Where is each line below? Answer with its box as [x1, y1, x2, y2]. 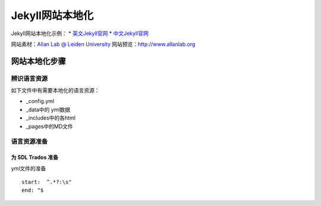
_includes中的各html [26, 114, 75, 121]
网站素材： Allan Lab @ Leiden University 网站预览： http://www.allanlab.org [11, 40, 196, 48]
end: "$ [21, 187, 44, 193]
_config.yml [26, 98, 55, 105]
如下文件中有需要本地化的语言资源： [11, 87, 100, 94]
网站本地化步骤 [11, 56, 66, 66]
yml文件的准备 [11, 164, 46, 172]
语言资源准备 [11, 138, 48, 146]
